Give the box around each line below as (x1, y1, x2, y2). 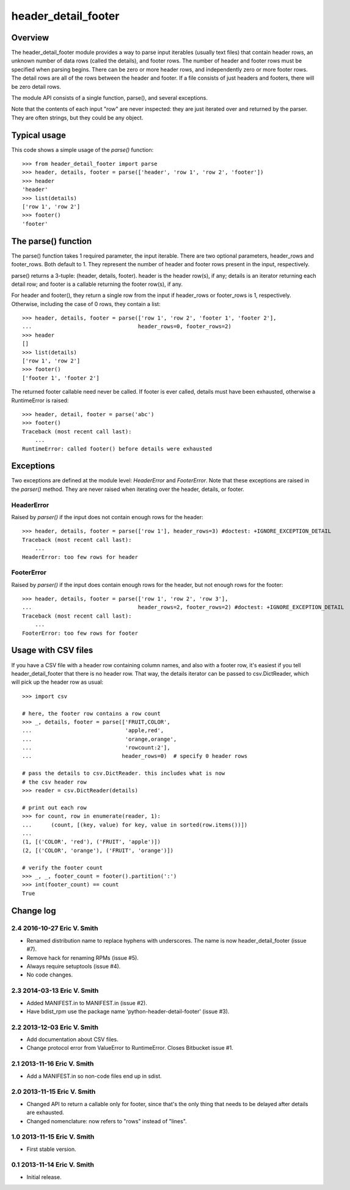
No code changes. (26, 971, 73, 979)
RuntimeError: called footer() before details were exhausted (22, 445, 213, 452)
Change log (11, 905, 56, 916)
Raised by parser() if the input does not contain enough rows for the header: (11, 513, 204, 520)
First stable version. (26, 1145, 76, 1153)
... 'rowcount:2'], (22, 744, 170, 751)
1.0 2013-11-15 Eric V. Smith (11, 1132, 95, 1141)
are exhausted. (26, 1109, 64, 1117)
